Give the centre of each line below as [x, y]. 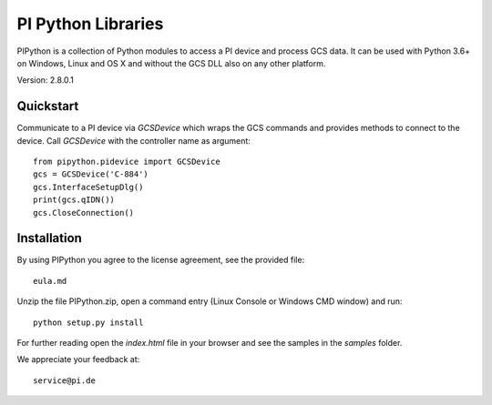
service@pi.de [64, 380]
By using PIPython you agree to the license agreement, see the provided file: [161, 260]
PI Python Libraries [90, 24]
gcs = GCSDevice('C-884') [91, 174]
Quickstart [48, 106]
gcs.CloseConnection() [84, 213]
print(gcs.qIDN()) [74, 200]
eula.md [50, 281]
